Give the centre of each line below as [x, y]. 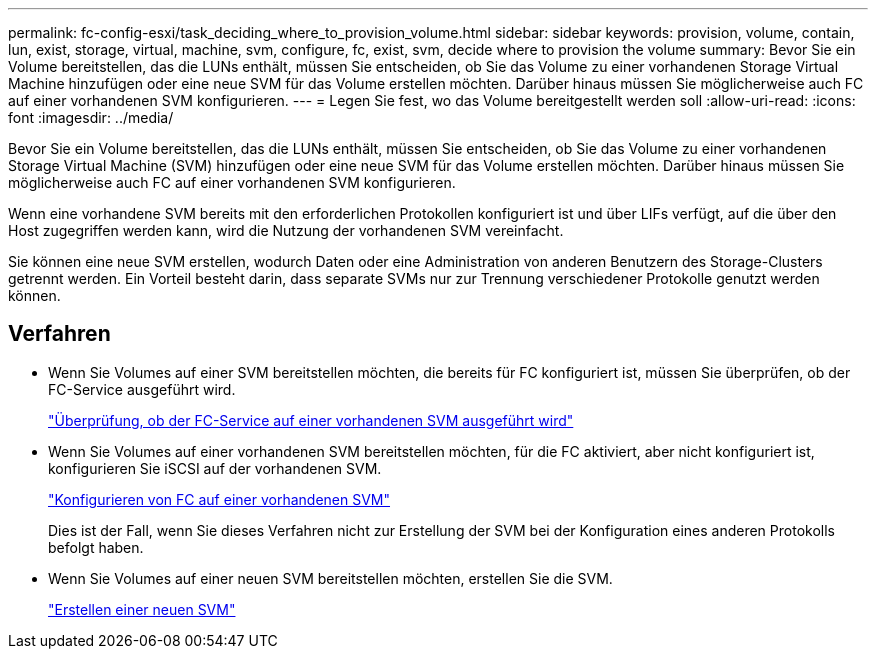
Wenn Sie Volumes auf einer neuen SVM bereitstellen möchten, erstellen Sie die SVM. [330, 578]
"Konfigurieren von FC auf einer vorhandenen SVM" [219, 499]
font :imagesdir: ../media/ [91, 117]
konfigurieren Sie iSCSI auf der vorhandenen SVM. [215, 468]
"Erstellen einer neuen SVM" [142, 609]
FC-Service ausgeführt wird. [142, 389]
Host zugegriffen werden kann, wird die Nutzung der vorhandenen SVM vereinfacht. [286, 230]
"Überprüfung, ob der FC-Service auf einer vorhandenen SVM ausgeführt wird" [311, 420]
